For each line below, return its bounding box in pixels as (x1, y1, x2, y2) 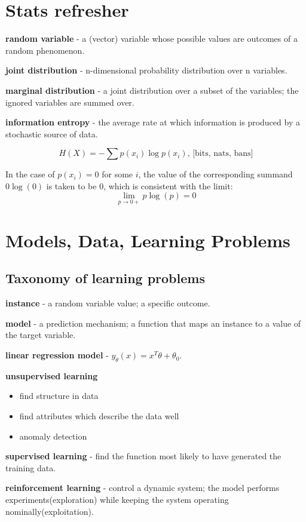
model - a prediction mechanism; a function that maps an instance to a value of (5, 317, 301, 329)
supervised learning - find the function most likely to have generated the (5, 450, 281, 462)
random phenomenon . (5, 44, 85, 56)
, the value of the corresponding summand (138, 168, 293, 180)
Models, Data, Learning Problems (5, 228, 290, 252)
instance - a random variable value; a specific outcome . (5, 297, 210, 309)
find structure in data (19, 389, 99, 402)
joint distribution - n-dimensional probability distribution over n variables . (5, 64, 287, 76)
